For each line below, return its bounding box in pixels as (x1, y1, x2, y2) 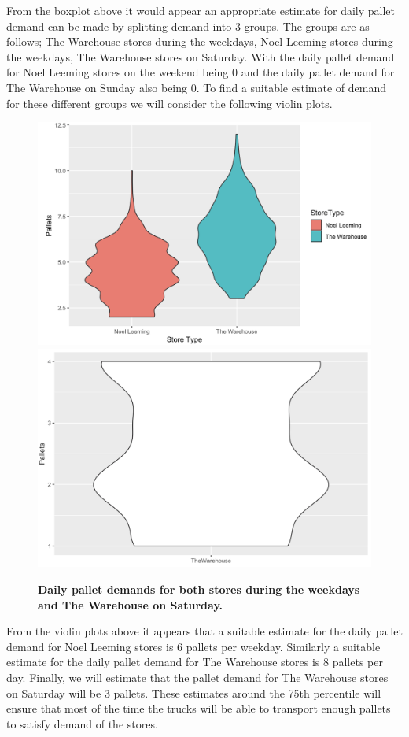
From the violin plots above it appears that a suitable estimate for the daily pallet (6, 623, 403, 639)
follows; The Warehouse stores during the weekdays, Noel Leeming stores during (6, 33, 393, 50)
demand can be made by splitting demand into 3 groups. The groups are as (6, 17, 370, 34)
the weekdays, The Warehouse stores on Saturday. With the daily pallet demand (6, 48, 395, 65)
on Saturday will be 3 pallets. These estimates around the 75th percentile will (6, 684, 381, 701)
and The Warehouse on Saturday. (38, 596, 223, 613)
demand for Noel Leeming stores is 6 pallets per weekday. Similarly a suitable (6, 638, 381, 654)
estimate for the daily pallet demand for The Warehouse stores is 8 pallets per (6, 654, 383, 670)
